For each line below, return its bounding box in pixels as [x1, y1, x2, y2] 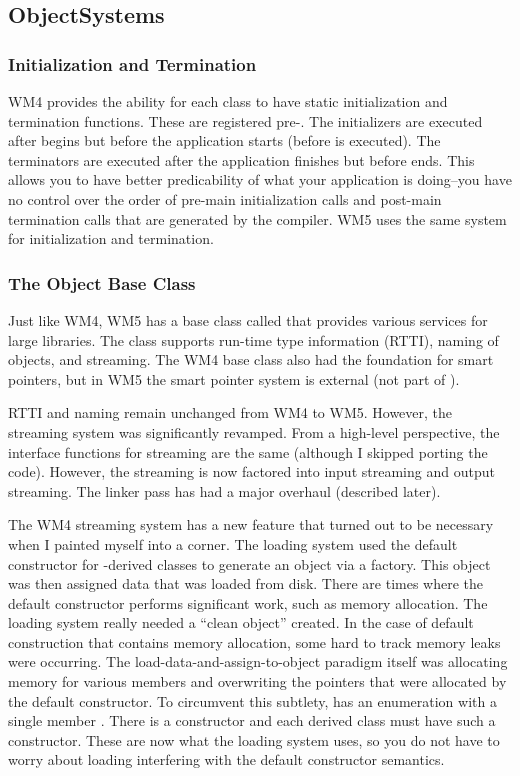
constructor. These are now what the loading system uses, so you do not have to [8, 729, 500, 750]
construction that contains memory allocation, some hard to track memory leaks [8, 631, 501, 652]
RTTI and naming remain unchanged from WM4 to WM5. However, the [8, 402, 453, 423]
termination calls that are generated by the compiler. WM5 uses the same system [8, 208, 507, 229]
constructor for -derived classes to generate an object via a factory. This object [8, 553, 491, 574]
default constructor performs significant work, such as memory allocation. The [8, 592, 488, 613]
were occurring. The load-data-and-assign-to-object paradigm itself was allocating [8, 651, 508, 672]
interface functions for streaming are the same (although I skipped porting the [8, 441, 488, 462]
